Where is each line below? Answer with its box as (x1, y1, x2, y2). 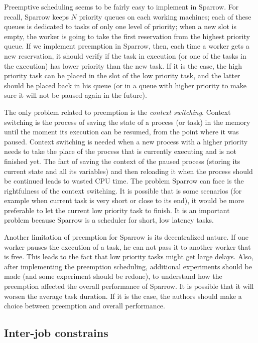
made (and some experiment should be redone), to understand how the (4, 271, 222, 281)
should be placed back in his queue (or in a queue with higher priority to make (4, 80, 246, 90)
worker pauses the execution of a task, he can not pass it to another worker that (4, 241, 251, 252)
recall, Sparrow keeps (4, 11, 69, 22)
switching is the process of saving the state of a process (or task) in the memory (4, 116, 250, 127)
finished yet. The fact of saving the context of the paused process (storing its (4, 155, 240, 166)
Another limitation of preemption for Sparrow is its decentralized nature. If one (4, 232, 248, 242)
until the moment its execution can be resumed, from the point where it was (4, 126, 239, 137)
